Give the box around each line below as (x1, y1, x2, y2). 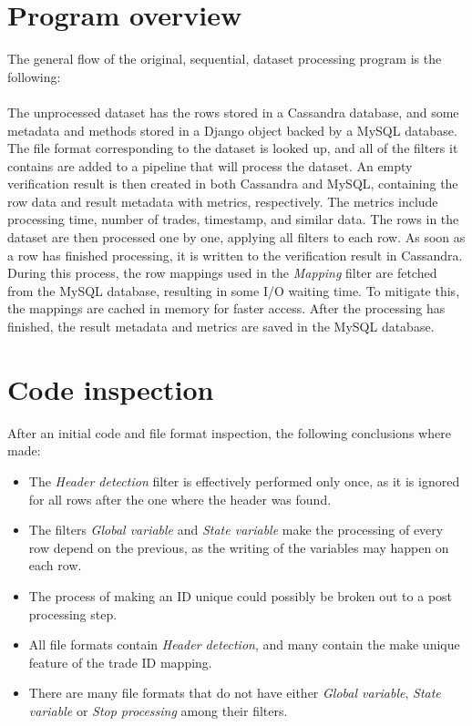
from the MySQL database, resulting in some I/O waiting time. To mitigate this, (7, 281, 460, 300)
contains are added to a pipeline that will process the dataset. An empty (7, 156, 413, 175)
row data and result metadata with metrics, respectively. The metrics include (7, 191, 438, 210)
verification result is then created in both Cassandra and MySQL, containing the (7, 174, 458, 193)
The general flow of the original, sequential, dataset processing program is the (7, 49, 442, 68)
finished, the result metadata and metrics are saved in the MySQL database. (7, 317, 435, 336)
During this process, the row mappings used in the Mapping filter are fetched (7, 263, 437, 282)
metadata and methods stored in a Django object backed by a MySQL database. (7, 120, 457, 139)
